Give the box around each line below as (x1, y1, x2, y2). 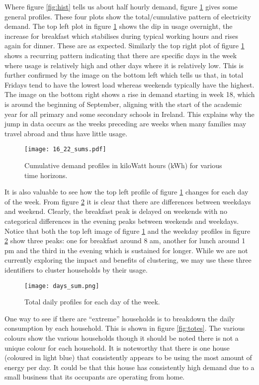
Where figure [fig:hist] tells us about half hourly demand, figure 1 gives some (4, 1, 238, 11)
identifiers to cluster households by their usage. (4, 264, 148, 275)
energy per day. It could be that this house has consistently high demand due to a (4, 362, 255, 372)
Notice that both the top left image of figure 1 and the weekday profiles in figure (4, 225, 251, 236)
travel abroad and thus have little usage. (4, 128, 128, 138)
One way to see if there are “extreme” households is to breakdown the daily (4, 313, 235, 323)
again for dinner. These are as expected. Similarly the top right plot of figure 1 (4, 40, 245, 51)
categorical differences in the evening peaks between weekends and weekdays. (4, 215, 239, 226)
